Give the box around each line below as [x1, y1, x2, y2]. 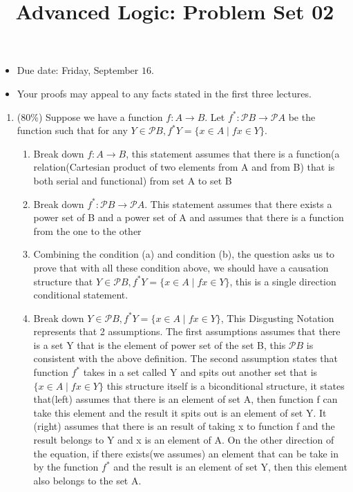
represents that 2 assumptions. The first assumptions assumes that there [33, 324, 341, 339]
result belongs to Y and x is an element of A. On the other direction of [33, 433, 334, 447]
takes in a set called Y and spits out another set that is [83, 365, 318, 379]
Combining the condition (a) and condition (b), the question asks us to [33, 247, 335, 261]
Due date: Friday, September [17, 63, 139, 77]
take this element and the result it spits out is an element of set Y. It [33, 405, 327, 419]
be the [288, 109, 316, 124]
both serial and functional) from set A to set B [33, 173, 232, 187]
